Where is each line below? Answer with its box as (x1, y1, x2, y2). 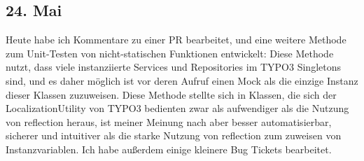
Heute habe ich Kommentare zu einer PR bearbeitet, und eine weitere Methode (6, 32, 346, 47)
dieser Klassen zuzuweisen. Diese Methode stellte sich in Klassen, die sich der (6, 87, 337, 101)
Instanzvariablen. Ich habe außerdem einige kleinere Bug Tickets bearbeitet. (6, 141, 332, 156)
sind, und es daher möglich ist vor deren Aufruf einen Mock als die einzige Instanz (6, 73, 358, 87)
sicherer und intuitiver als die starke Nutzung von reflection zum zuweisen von (6, 128, 342, 143)
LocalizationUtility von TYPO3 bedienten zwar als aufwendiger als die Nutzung (6, 101, 349, 115)
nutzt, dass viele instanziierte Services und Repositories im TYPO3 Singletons (6, 59, 341, 74)
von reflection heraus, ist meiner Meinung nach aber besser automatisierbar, (6, 114, 332, 129)
